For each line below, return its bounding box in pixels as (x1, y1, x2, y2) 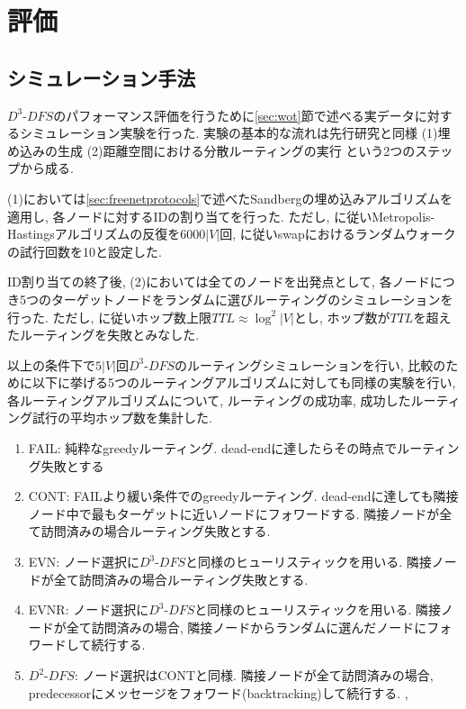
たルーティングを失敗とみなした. (7, 325, 200, 344)
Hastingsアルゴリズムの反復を (7, 224, 181, 243)
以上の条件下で (7, 355, 95, 374)
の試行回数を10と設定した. (7, 241, 162, 260)
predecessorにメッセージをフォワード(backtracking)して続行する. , (28, 683, 408, 702)
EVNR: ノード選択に (28, 600, 149, 619)
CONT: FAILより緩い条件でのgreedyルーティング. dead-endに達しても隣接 (28, 486, 459, 505)
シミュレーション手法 (7, 63, 196, 91)
